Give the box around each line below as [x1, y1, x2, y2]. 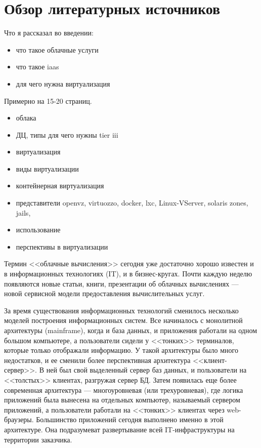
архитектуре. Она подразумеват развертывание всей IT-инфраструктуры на [4, 424, 235, 434]
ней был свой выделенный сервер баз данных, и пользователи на [46, 364, 247, 375]
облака [16, 112, 36, 123]
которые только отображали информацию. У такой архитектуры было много [4, 345, 238, 355]
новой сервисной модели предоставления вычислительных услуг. [4, 288, 205, 299]
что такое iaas [16, 61, 59, 72]
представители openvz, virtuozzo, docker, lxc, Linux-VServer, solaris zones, [16, 197, 248, 208]
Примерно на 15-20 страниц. [4, 95, 92, 106]
